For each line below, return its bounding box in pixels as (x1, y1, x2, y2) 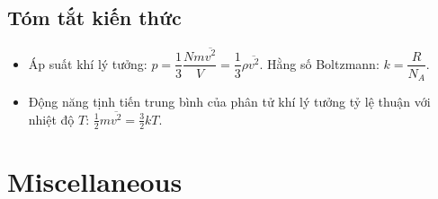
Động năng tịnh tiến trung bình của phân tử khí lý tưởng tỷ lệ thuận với (28, 92, 431, 111)
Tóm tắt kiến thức (7, 4, 182, 31)
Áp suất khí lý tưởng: (28, 54, 147, 73)
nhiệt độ (28, 109, 75, 128)
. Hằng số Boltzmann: (259, 54, 380, 73)
